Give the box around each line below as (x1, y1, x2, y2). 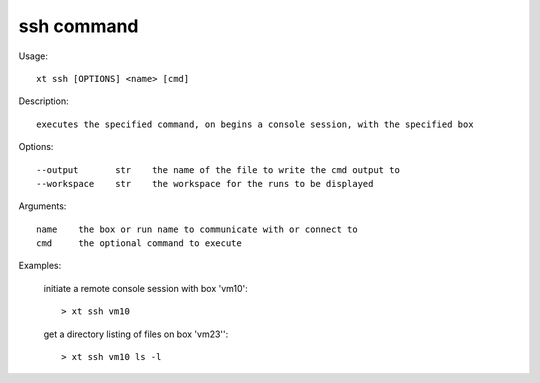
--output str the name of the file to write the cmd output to (36, 164, 400, 175)
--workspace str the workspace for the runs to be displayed (36, 178, 374, 189)
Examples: (18, 260, 62, 272)
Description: (18, 95, 69, 107)
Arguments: (18, 200, 67, 212)
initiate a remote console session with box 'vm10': (43, 282, 249, 294)
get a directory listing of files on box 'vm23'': (43, 328, 229, 340)
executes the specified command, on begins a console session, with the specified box (36, 118, 474, 130)
